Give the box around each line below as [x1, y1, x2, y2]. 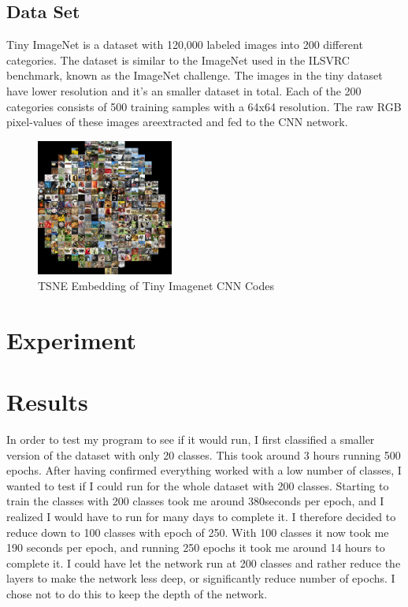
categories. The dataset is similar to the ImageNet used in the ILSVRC [6, 51, 350, 68]
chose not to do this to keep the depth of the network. [6, 585, 268, 601]
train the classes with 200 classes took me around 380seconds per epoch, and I [6, 493, 384, 509]
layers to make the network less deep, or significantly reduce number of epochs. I [6, 570, 395, 587]
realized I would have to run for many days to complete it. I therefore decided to [6, 508, 396, 525]
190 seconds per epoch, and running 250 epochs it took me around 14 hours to [6, 539, 385, 556]
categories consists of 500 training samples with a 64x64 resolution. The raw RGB [6, 98, 402, 114]
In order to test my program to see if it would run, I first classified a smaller [6, 431, 375, 448]
